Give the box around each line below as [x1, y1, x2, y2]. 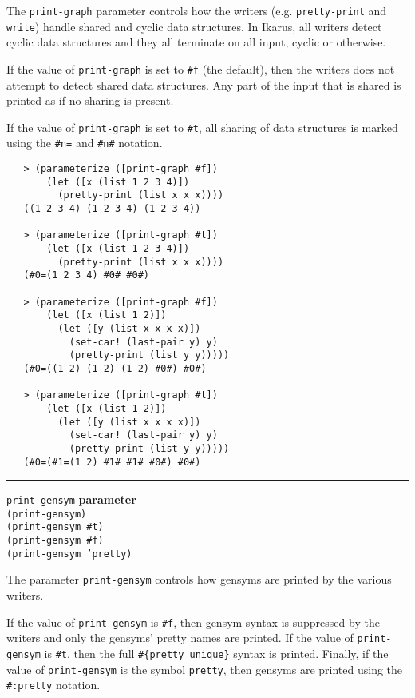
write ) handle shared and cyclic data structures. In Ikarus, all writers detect [6, 18, 382, 34]
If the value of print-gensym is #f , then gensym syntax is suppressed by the [6, 613, 380, 630]
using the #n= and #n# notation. [6, 134, 163, 151]
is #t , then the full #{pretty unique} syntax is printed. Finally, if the [44, 645, 389, 661]
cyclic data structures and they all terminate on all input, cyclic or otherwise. [6, 34, 386, 50]
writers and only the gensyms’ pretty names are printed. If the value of [6, 629, 354, 646]
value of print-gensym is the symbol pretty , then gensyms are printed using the [6, 660, 403, 677]
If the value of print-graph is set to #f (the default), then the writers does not [6, 60, 395, 77]
